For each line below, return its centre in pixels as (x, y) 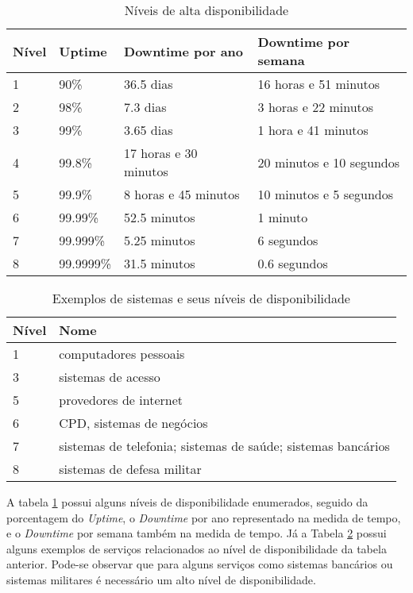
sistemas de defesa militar (130, 469)
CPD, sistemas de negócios (133, 423)
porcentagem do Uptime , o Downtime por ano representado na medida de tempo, (204, 517)
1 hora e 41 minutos (313, 130)
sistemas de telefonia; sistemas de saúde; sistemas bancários (224, 446)
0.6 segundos (293, 263)
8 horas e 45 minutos (182, 194)
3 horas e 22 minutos (316, 107)
